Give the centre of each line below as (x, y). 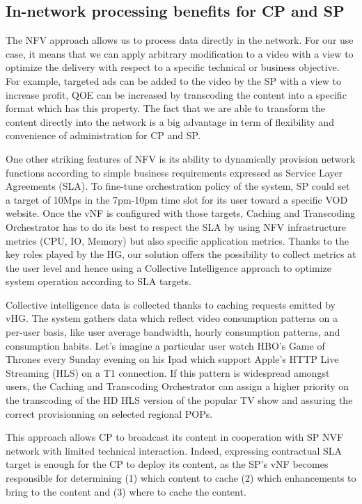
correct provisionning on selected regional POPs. (109, 413)
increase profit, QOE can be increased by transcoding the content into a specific (176, 94)
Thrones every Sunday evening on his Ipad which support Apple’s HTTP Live (172, 359)
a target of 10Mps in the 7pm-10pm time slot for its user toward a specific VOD (177, 199)
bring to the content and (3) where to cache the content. (126, 491)
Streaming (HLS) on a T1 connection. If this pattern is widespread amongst (168, 372)
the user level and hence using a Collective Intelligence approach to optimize (169, 267)
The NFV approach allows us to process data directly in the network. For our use (180, 40)
